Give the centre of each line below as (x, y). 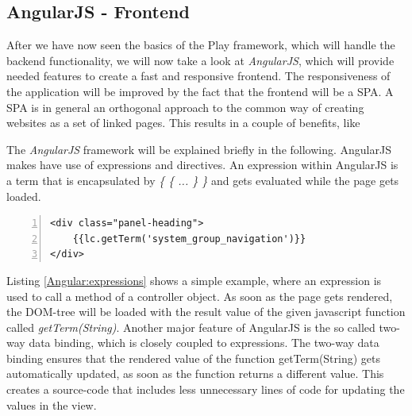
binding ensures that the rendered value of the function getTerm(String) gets (194, 358)
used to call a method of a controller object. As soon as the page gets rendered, (200, 296)
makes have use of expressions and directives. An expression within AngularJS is (202, 165)
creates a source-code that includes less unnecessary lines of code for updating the (206, 389)
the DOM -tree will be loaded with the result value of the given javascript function (206, 312)
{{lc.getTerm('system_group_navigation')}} (189, 239)
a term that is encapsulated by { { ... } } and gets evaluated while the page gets (203, 180)
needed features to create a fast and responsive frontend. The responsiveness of (198, 76)
